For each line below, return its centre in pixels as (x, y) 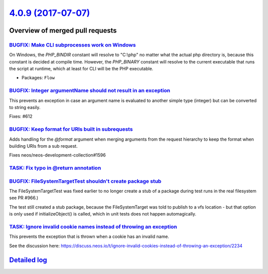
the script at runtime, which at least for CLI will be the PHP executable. (81, 69)
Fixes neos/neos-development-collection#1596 (58, 155)
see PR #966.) (24, 198)
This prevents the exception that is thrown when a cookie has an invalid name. (89, 237)
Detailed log (28, 260)
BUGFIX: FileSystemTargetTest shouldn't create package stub (85, 181)
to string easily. (25, 108)
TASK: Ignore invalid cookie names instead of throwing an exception (93, 226)
